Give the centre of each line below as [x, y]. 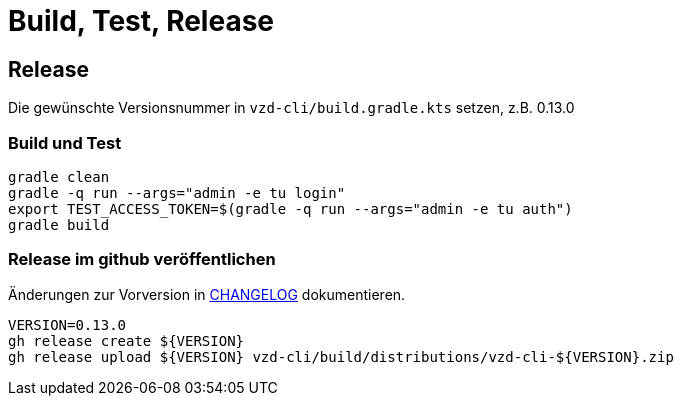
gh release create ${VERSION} [126, 340]
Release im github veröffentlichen [142, 259]
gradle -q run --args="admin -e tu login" [177, 192]
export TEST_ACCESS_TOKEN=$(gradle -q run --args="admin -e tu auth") [290, 208]
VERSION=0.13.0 [67, 324]
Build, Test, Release [141, 21]
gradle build [59, 224]
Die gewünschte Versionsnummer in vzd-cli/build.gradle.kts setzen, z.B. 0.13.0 [291, 108]
